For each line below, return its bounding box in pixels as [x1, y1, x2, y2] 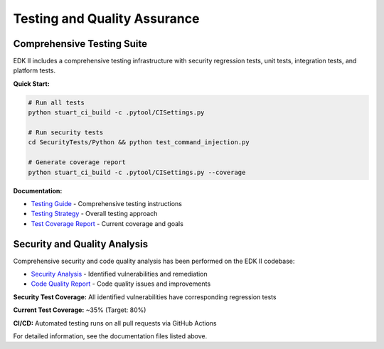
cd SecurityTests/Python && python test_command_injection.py [28, 139, 250, 146]
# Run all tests [28, 98, 85, 107]
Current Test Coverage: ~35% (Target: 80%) [13, 306, 146, 314]
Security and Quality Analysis [13, 238, 149, 250]
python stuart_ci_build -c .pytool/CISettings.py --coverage [28, 168, 246, 176]
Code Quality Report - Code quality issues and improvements [31, 279, 211, 288]
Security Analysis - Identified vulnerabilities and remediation [31, 270, 208, 279]
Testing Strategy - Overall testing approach [31, 210, 158, 218]
